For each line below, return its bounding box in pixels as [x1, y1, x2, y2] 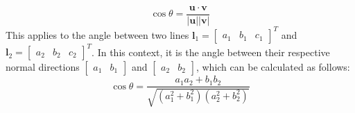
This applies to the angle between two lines [6, 27, 189, 42]
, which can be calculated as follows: [196, 60, 350, 74]
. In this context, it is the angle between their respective [92, 44, 330, 59]
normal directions [6, 60, 80, 74]
